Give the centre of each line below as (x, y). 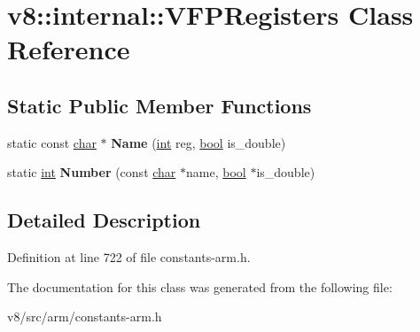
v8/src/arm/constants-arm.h (85, 317)
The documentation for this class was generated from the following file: (200, 286)
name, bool (216, 172)
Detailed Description (104, 220)
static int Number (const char (92, 172)
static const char (52, 142)
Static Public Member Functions (159, 105)
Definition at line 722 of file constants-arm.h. (129, 257)
